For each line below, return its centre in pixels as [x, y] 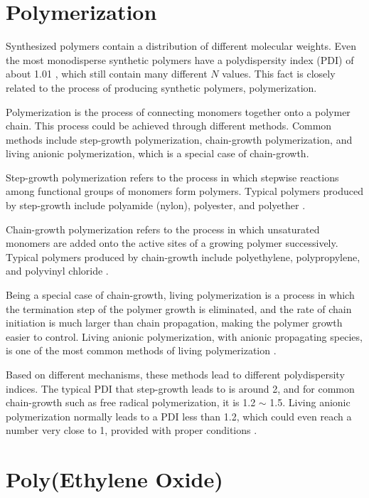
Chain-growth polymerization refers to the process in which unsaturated [163, 229]
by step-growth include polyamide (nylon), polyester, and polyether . [156, 205]
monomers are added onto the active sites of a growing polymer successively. [172, 243]
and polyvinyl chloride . [57, 271]
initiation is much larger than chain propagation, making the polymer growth [174, 323]
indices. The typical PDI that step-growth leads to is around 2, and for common [180, 388]
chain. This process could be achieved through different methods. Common [169, 126]
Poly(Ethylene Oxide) [114, 479]
